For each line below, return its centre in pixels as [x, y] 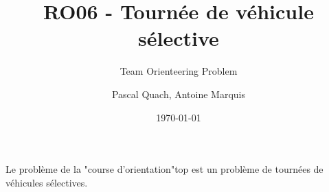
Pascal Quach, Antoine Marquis [179, 94]
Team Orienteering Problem [179, 71]
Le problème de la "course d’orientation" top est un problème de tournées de [164, 169]
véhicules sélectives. [47, 182]
